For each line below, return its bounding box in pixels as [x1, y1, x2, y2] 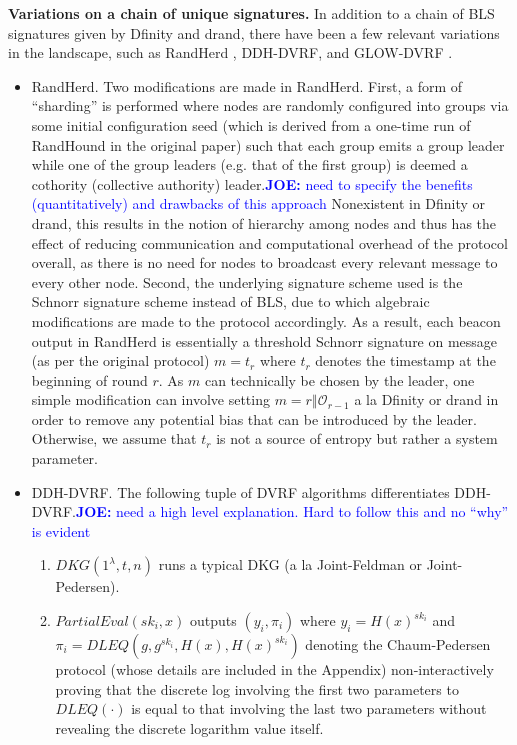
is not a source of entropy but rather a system [216, 428, 498, 449]
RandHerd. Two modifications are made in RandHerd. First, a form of [31, 75, 463, 96]
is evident [31, 520, 91, 541]
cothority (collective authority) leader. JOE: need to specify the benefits [31, 173, 473, 194]
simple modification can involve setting [31, 389, 270, 410]
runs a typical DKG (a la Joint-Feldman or [158, 554, 423, 575]
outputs [189, 610, 237, 631]
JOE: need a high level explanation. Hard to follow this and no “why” [75, 501, 509, 522]
